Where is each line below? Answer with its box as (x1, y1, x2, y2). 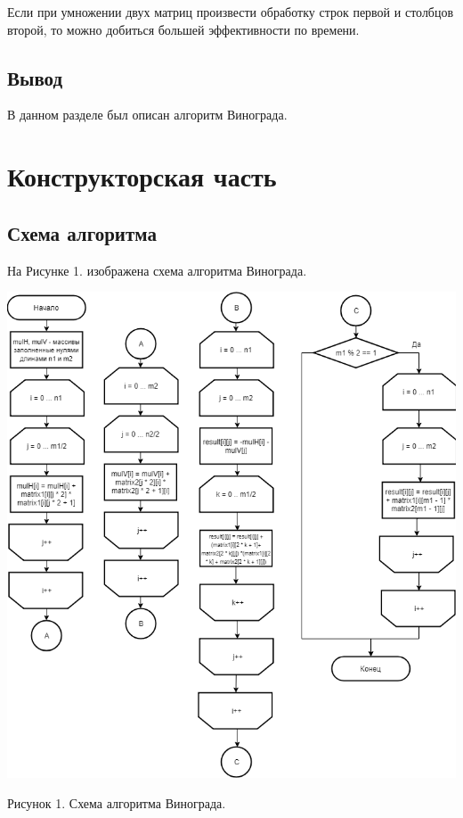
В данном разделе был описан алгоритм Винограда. (7, 105, 288, 124)
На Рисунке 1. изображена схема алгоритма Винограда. (7, 260, 307, 279)
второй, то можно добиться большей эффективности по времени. (7, 20, 360, 38)
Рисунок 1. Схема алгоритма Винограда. (7, 793, 226, 812)
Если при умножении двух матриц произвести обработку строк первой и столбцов (7, 3, 454, 21)
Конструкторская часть (7, 158, 277, 194)
